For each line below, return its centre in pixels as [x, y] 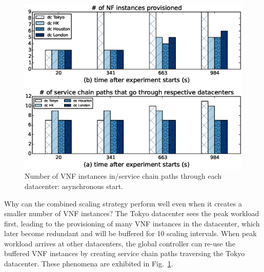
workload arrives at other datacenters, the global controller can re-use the [120, 243]
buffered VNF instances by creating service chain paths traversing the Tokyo [125, 253]
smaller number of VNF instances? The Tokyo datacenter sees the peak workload [132, 213]
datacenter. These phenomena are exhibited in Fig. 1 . [89, 264]
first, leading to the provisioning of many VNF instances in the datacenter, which [132, 223]
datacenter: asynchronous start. [74, 186]
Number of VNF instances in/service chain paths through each [123, 176]
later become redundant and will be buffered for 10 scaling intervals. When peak [130, 233]
